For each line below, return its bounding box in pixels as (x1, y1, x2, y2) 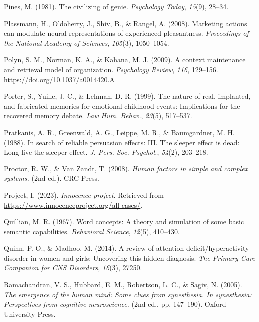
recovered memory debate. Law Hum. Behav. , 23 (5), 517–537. (4, 110, 192, 121)
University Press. (4, 308, 56, 319)
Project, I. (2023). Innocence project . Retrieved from (4, 189, 164, 200)
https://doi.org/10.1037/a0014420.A (4, 74, 115, 84)
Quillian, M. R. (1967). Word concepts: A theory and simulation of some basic (4, 216, 244, 227)
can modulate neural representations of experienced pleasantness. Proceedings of (4, 28, 249, 38)
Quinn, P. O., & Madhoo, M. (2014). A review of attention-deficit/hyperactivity (4, 243, 249, 253)
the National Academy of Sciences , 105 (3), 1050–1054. (4, 37, 169, 48)
